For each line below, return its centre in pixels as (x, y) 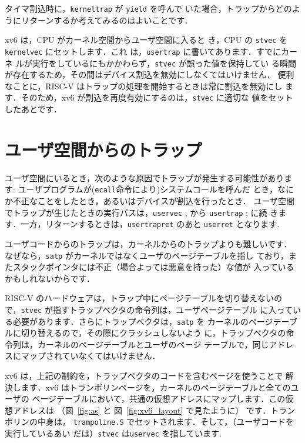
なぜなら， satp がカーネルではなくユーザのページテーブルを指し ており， (147, 255)
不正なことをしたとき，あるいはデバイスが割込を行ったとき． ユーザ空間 (154, 201)
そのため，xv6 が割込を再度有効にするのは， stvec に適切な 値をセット (157, 97)
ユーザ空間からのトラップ (103, 149)
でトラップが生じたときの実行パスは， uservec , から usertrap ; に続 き (142, 212)
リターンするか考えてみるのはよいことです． (107, 20)
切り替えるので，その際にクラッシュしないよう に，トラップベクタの (153, 333)
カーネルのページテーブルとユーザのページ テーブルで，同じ (153, 344)
